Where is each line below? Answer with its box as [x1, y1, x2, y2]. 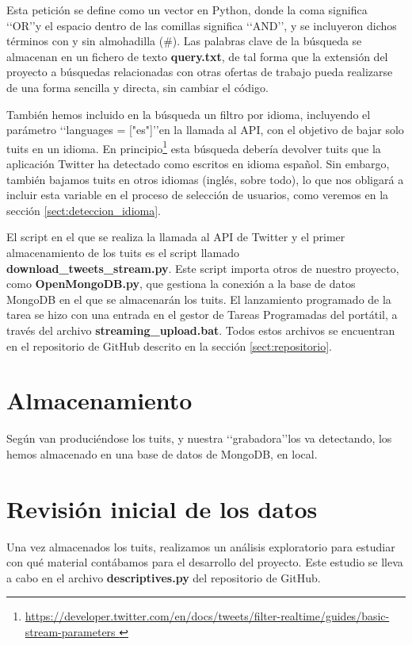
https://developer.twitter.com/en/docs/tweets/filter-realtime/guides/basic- [25, 608, 390, 624]
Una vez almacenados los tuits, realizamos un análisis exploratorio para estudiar [6, 538, 395, 555]
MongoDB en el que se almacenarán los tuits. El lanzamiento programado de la [6, 290, 391, 307]
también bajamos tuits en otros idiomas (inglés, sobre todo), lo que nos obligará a [6, 171, 404, 187]
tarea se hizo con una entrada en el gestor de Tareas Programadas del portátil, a [6, 306, 398, 323]
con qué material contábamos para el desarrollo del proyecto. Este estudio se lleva [6, 554, 403, 570]
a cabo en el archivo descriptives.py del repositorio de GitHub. [6, 569, 321, 585]
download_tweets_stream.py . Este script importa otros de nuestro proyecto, [6, 259, 399, 276]
